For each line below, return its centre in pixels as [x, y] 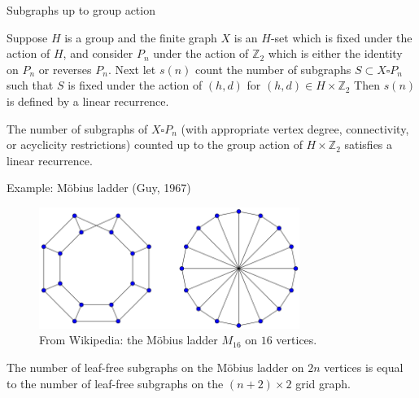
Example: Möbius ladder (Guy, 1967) [99, 188]
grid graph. [323, 383]
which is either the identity [335, 53]
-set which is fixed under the [341, 37]
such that [30, 85]
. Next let [132, 69]
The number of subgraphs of [77, 128]
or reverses [65, 69]
